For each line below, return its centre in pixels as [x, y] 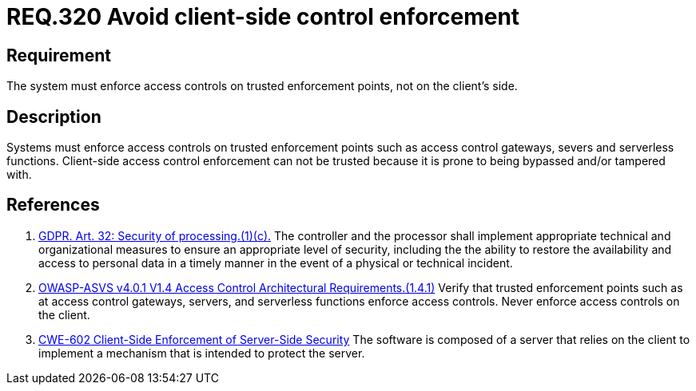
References [53, 205]
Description [54, 117]
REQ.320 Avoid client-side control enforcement [263, 17]
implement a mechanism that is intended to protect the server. [202, 353]
